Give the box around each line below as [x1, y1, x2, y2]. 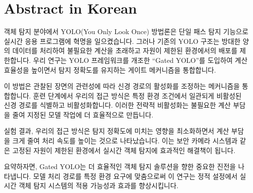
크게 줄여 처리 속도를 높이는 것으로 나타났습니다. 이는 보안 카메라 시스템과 [12, 135, 238, 146]
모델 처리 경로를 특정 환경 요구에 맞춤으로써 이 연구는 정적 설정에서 [33, 171, 238, 181]
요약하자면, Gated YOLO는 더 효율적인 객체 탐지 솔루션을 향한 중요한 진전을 [4, 161, 236, 172]
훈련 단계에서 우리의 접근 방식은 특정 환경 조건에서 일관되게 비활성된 [33, 90, 242, 100]
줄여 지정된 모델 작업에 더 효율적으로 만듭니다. [12, 109, 154, 119]
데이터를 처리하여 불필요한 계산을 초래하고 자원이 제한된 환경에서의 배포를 [12, 45, 237, 56]
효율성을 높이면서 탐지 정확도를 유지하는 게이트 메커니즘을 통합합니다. [4, 64, 216, 75]
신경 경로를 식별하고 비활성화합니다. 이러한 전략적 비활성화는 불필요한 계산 [4, 100, 231, 110]
